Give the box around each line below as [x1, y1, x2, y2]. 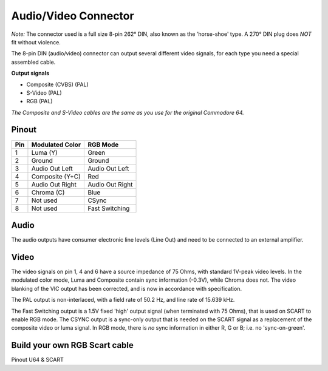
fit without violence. [11, 38, 61, 46]
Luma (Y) [31, 148, 58, 157]
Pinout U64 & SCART [11, 356, 64, 364]
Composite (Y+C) [31, 172, 81, 180]
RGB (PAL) [26, 98, 53, 105]
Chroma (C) [31, 188, 65, 197]
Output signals [11, 70, 50, 77]
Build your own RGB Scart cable [11, 340, 134, 350]
